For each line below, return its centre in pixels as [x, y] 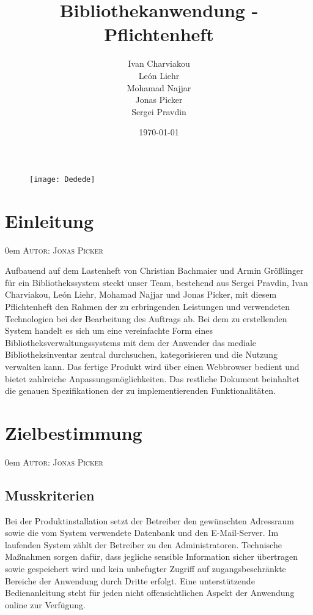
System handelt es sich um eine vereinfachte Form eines [109, 330]
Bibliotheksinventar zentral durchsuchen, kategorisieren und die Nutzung [141, 354]
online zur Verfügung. [45, 604]
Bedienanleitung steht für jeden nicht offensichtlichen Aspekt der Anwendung [150, 593]
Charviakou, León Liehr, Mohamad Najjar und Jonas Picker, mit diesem [141, 294]
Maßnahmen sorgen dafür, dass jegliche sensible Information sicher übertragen [152, 557]
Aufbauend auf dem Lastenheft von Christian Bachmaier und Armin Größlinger [154, 270]
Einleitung [50, 220]
